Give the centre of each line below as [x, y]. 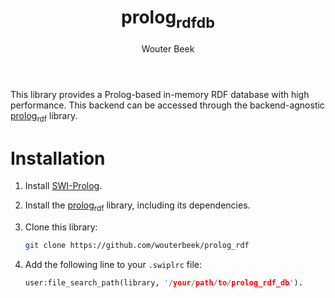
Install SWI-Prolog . [63, 186]
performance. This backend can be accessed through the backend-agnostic [167, 105]
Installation [58, 158]
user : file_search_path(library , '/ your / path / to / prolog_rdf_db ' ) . [163, 282]
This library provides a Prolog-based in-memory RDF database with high [160, 94]
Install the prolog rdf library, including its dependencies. [137, 206]
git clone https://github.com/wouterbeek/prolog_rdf [137, 246]
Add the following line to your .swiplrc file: [113, 264]
